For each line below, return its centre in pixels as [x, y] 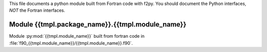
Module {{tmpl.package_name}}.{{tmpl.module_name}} [98, 25]
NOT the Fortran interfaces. [37, 10]
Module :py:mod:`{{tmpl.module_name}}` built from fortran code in [77, 36]
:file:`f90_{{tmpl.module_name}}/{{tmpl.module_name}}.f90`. [71, 43]
